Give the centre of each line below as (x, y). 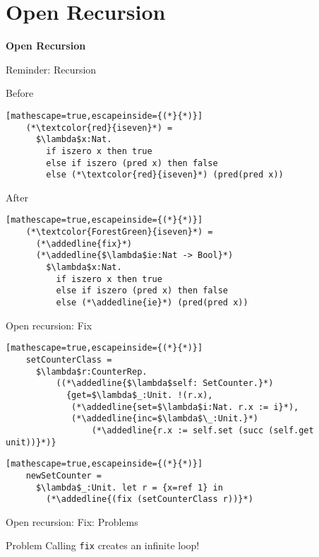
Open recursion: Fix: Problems (72, 521)
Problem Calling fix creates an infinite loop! (103, 545)
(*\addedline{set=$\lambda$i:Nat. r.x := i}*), (185, 407)
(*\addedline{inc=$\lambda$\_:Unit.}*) (165, 419)
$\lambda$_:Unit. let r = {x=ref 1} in (129, 487)
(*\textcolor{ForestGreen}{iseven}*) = (119, 232)
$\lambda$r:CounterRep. (91, 371)
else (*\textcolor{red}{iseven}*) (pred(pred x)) (165, 175)
